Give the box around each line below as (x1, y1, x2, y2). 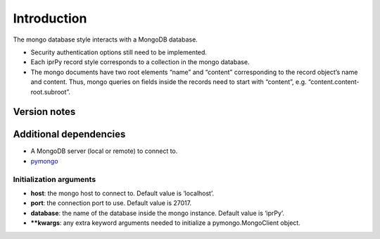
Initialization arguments (13, 174, 96, 184)
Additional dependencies (13, 128, 126, 140)
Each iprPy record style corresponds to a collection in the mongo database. (30, 58, 250, 66)
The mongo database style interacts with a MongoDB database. (13, 35, 198, 44)
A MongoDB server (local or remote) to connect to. (30, 147, 178, 155)
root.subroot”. (30, 87, 70, 96)
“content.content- (308, 78, 360, 86)
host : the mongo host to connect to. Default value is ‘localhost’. (30, 189, 215, 197)
